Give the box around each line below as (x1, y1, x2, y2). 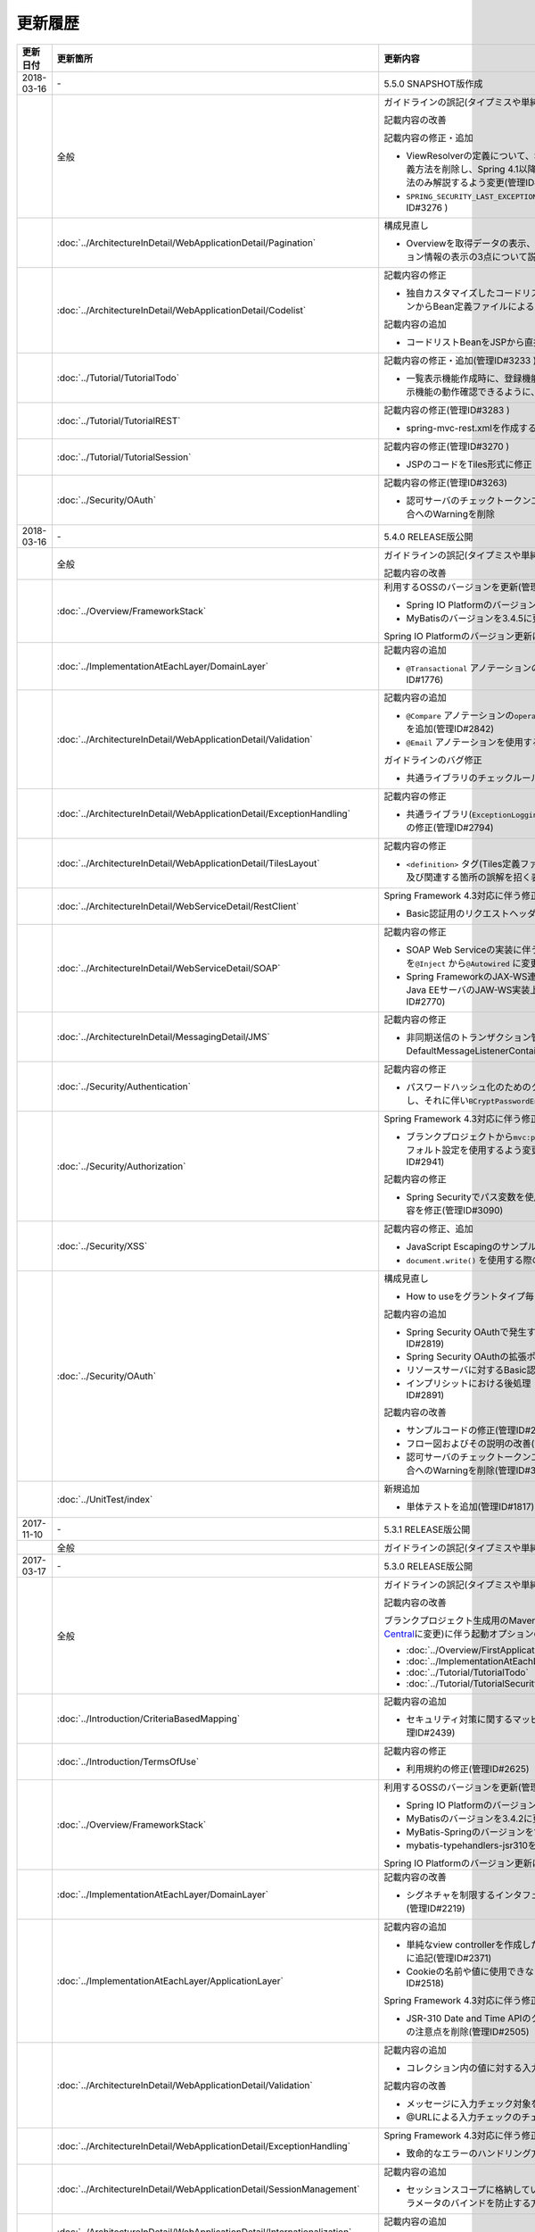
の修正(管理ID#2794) (406, 821, 494, 834)
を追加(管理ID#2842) (406, 722, 495, 735)
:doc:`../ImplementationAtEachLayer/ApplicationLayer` (56, 1974, 284, 1986)
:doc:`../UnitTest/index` (56, 1493, 153, 1505)
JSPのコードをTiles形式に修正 (406, 458, 532, 471)
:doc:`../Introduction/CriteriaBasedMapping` (56, 1712, 241, 1725)
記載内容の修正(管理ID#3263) (383, 476, 508, 488)
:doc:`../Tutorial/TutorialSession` (56, 451, 192, 463)
